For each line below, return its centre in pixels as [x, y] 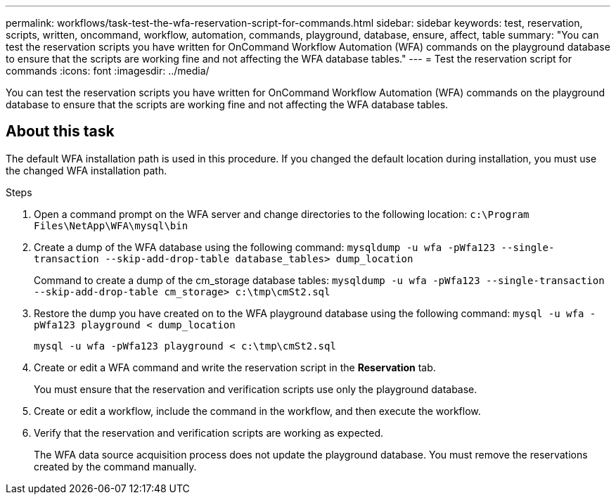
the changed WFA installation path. [86, 170]
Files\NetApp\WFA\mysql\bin [111, 225]
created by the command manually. [115, 466]
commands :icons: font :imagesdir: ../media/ [108, 71]
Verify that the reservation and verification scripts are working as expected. [209, 432]
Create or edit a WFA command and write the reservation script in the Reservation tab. [235, 367]
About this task [60, 132]
